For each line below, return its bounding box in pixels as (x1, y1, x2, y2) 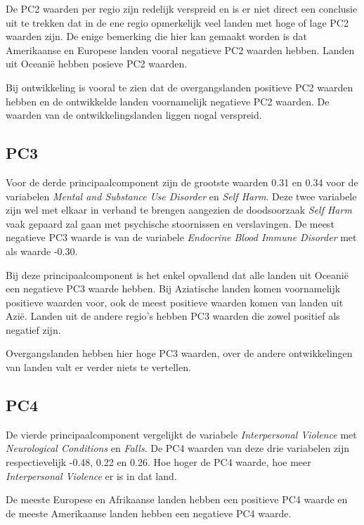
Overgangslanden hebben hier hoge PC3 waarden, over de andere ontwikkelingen (6, 346, 353, 361)
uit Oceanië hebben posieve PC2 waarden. (6, 56, 188, 71)
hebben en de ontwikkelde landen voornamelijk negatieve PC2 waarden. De (6, 93, 330, 108)
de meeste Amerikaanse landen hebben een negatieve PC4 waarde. (6, 505, 292, 520)
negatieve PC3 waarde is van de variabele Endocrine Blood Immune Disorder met (6, 230, 357, 245)
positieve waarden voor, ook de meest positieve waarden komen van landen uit (6, 294, 344, 309)
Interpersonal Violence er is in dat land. (6, 468, 177, 483)
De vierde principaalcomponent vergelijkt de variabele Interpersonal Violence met (6, 427, 357, 441)
